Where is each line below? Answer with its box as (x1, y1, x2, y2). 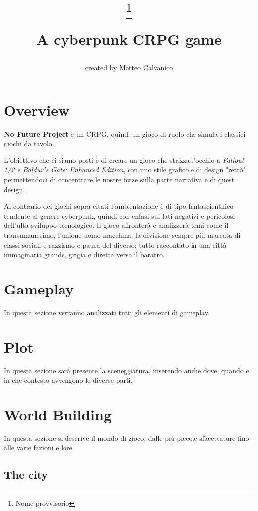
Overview (4, 99, 70, 120)
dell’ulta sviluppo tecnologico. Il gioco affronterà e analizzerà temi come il (4, 220, 229, 230)
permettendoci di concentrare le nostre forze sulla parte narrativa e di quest (4, 174, 235, 184)
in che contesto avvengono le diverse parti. (4, 375, 133, 385)
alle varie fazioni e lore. (4, 442, 74, 453)
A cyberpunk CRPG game (36, 28, 222, 49)
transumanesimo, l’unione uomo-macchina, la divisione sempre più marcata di (4, 229, 241, 240)
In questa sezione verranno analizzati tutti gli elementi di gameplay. (4, 307, 210, 317)
